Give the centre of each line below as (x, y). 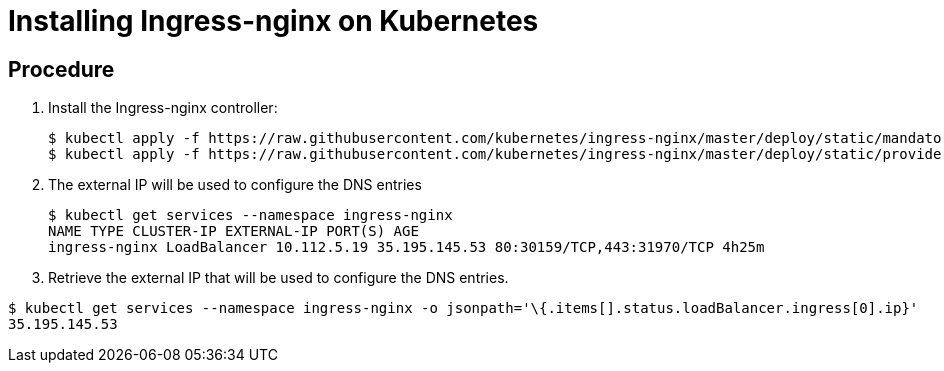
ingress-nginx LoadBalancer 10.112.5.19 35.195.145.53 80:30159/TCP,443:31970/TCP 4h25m (406, 247)
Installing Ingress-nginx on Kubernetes (273, 21)
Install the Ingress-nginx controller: (163, 108)
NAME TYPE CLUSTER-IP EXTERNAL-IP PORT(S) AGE (233, 231)
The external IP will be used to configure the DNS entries (235, 185)
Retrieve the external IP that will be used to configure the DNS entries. (278, 278)
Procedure (61, 69)
